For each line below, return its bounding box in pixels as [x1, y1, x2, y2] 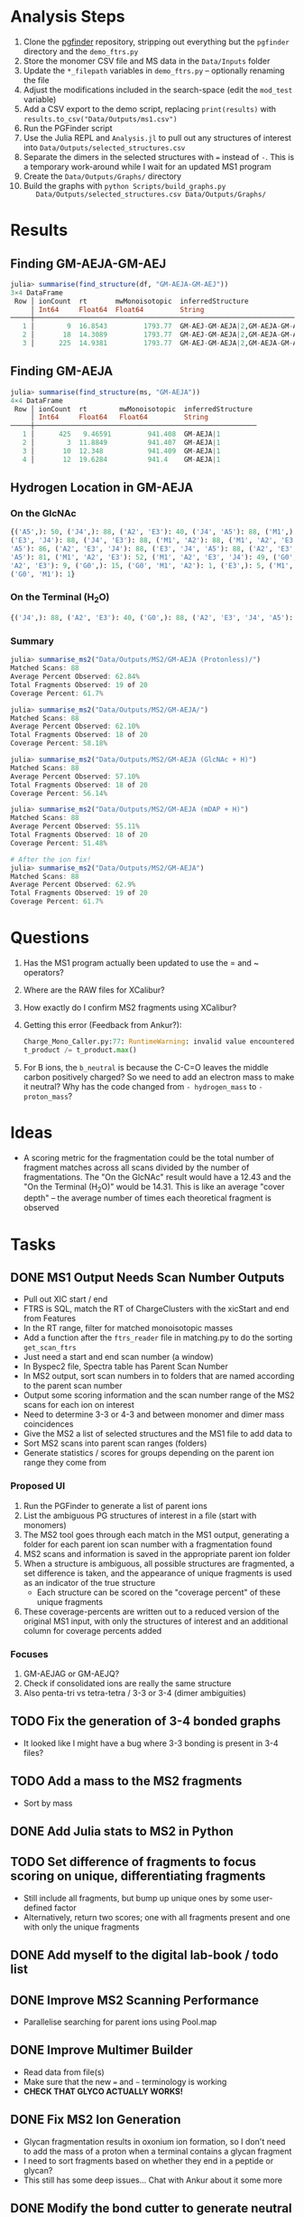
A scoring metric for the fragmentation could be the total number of [23, 1152, 274, 1163]
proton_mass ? [23, 1090, 73, 1101]
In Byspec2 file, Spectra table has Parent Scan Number [23, 1361, 228, 1372]
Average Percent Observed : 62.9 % [10, 880, 136, 890]
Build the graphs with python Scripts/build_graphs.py [23, 180, 226, 191]
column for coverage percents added [23, 1625, 162, 1636]
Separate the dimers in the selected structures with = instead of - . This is [23, 151, 295, 162]
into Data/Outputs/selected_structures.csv [23, 142, 186, 153]
